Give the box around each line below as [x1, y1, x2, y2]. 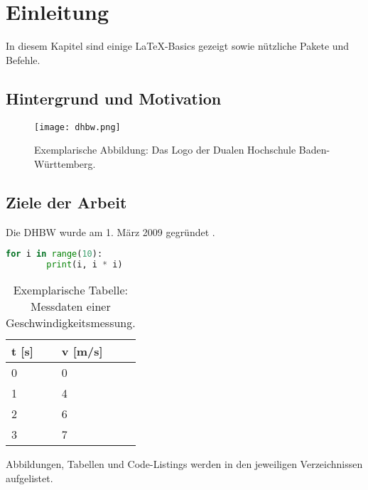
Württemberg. [34, 156, 96, 171]
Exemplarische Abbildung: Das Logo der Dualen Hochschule [34, 142, 296, 157]
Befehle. [6, 52, 40, 67]
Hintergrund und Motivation [6, 87, 222, 109]
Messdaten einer [31, 297, 111, 314]
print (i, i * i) [46, 260, 123, 270]
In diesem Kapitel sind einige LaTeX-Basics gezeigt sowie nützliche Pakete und [6, 38, 350, 53]
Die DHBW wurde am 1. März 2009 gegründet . [6, 224, 215, 239]
